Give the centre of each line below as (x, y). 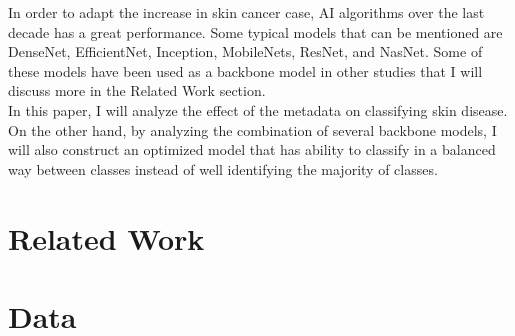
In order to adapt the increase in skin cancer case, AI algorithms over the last (246, 12)
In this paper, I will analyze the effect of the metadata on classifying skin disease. (258, 109)
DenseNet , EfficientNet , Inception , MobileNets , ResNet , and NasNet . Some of (245, 51)
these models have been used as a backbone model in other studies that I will (245, 70)
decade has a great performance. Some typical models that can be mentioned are (255, 31)
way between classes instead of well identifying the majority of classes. (223, 168)
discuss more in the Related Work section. (137, 90)
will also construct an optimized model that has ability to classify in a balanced (252, 149)
